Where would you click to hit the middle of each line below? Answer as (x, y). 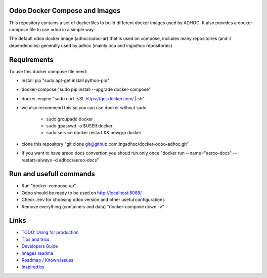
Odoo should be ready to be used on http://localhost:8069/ (82, 193)
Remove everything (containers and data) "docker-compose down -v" (93, 206)
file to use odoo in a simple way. (62, 29)
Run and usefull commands (52, 174)
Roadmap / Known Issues (47, 260)
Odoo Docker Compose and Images (65, 11)
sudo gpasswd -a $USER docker (79, 125)
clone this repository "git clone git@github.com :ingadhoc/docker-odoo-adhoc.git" (105, 144)
